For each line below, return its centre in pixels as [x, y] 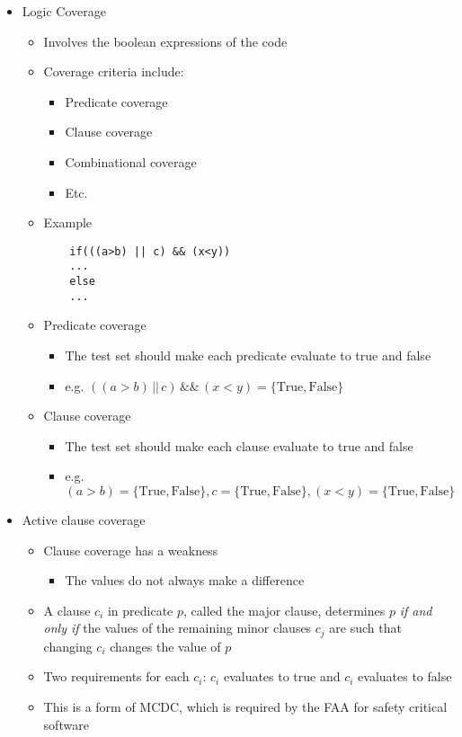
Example [68, 222]
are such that [365, 628]
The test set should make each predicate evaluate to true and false [248, 355]
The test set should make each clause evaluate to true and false [239, 445]
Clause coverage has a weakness [131, 550]
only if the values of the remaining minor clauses [178, 628]
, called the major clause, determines [284, 610]
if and [416, 610]
